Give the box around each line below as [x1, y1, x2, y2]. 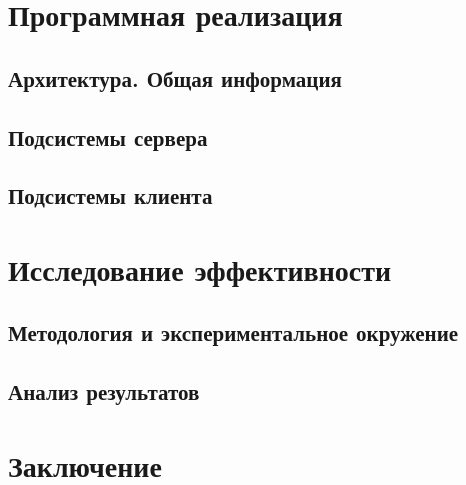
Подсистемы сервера [8, 121, 208, 152]
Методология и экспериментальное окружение [8, 317, 459, 348]
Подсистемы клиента [8, 180, 213, 211]
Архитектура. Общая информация [8, 62, 342, 93]
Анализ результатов [8, 376, 200, 407]
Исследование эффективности [8, 248, 392, 289]
